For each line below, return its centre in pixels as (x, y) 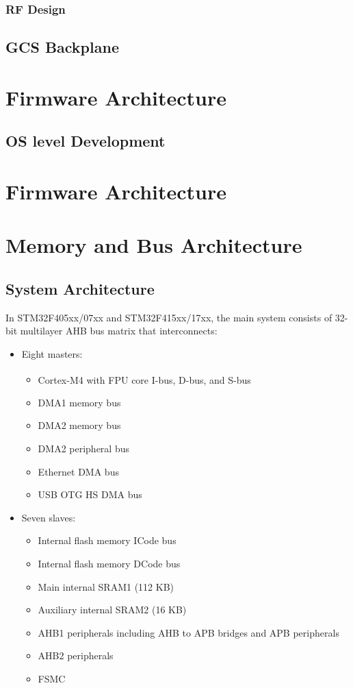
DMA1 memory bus (79, 402)
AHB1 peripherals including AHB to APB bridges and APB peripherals (188, 632)
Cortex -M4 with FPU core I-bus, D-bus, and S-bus (144, 379)
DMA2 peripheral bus (83, 448)
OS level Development (86, 141)
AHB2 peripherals (76, 655)
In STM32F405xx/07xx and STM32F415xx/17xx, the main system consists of (169, 317)
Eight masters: (52, 353)
